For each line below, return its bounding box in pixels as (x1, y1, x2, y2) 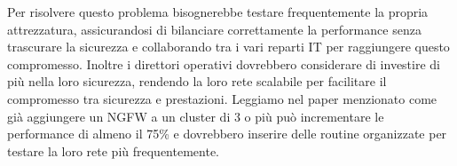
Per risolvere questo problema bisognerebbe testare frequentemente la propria (7, 3, 429, 20)
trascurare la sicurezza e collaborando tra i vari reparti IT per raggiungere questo (7, 37, 450, 56)
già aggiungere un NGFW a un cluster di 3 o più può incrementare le (7, 107, 384, 125)
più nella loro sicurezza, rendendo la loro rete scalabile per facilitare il (7, 72, 387, 91)
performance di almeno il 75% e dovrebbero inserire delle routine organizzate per (7, 124, 447, 143)
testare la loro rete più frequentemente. (7, 141, 219, 160)
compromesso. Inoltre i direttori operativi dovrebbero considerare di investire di (7, 54, 440, 73)
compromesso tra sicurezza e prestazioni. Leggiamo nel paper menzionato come (7, 89, 437, 107)
